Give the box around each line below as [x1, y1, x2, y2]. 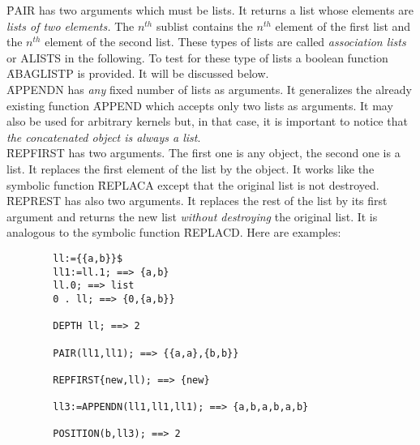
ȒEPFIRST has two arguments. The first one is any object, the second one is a [6, 144, 401, 161]
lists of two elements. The [6, 17, 135, 34]
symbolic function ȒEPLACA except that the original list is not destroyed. [6, 176, 379, 193]
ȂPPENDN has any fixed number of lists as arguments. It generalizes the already [6, 80, 412, 97]
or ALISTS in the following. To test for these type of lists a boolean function [6, 49, 388, 66]
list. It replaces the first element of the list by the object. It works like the [6, 160, 375, 177]
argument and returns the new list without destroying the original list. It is [6, 208, 378, 225]
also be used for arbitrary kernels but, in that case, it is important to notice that [6, 113, 408, 130]
